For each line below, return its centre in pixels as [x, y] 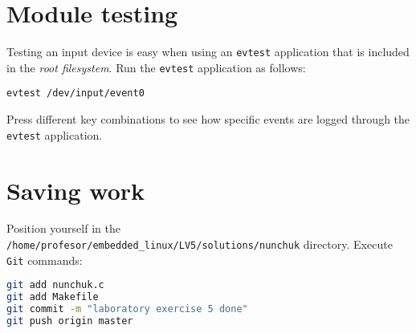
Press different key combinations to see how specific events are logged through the [208, 119]
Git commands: [45, 260]
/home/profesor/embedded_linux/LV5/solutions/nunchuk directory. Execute [200, 244]
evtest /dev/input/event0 [75, 93]
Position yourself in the [63, 228]
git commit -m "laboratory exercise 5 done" [127, 309]
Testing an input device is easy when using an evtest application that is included [208, 52]
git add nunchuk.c [55, 285]
